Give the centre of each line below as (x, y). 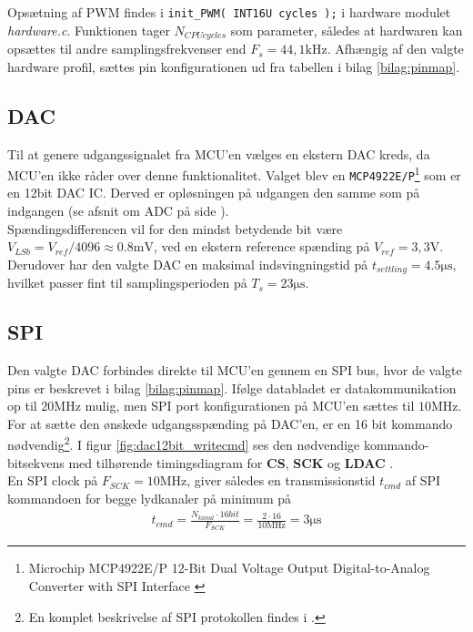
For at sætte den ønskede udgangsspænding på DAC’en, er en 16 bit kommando (230, 423)
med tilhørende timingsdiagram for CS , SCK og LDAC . (231, 462)
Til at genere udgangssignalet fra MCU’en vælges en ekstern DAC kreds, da (219, 153)
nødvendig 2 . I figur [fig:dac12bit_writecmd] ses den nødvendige (184, 443)
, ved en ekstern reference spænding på (262, 246)
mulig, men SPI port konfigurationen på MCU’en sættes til (250, 406)
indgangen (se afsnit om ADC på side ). (118, 210)
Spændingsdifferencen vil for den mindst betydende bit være (175, 228)
